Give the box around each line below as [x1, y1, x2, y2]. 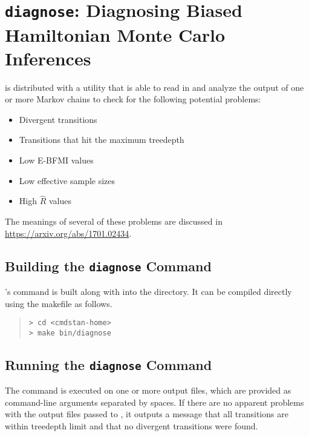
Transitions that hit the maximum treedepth [19, 133, 184, 146]
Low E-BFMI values [19, 154, 94, 166]
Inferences [5, 45, 91, 70]
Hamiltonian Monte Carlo [5, 22, 226, 47]
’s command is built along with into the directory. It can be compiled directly [5, 285, 292, 297]
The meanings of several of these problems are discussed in [5, 215, 223, 227]
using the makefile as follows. [5, 297, 112, 309]
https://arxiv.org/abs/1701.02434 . [5, 226, 132, 239]
